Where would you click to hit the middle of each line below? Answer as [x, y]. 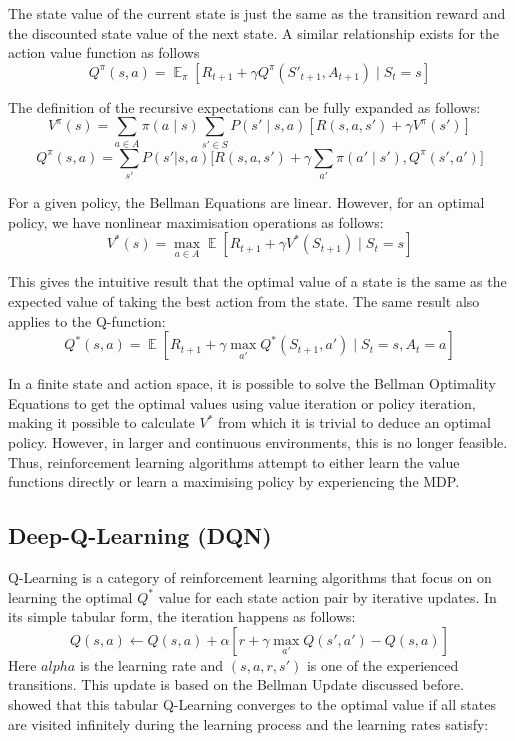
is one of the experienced [382, 664]
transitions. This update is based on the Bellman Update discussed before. [236, 684]
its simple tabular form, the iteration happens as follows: [182, 616]
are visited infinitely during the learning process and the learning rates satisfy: [248, 723]
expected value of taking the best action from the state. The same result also [244, 301]
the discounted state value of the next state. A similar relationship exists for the [254, 32]
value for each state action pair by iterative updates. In [327, 596]
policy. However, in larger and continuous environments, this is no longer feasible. [258, 442]
